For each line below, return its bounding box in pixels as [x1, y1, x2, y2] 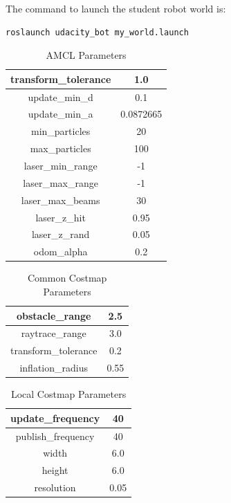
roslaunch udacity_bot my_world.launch [6, 27, 189, 37]
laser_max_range [23, 175, 98, 190]
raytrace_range [21, 326, 86, 340]
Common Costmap [27, 271, 107, 285]
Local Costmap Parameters [10, 387, 127, 401]
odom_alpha [33, 244, 88, 259]
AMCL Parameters [46, 48, 127, 62]
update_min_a [28, 107, 93, 121]
